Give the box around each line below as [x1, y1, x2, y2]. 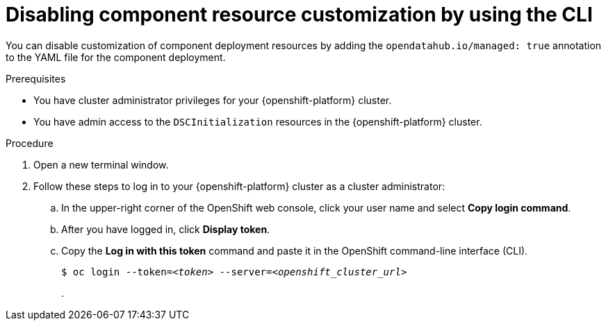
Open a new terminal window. [33, 158, 169, 171]
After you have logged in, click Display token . [61, 223, 270, 235]
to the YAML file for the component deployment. [6, 51, 226, 63]
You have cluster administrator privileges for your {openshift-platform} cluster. [33, 94, 392, 106]
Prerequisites [6, 72, 66, 85]
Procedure [6, 137, 54, 149]
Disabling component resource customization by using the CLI [6, 3, 593, 26]
